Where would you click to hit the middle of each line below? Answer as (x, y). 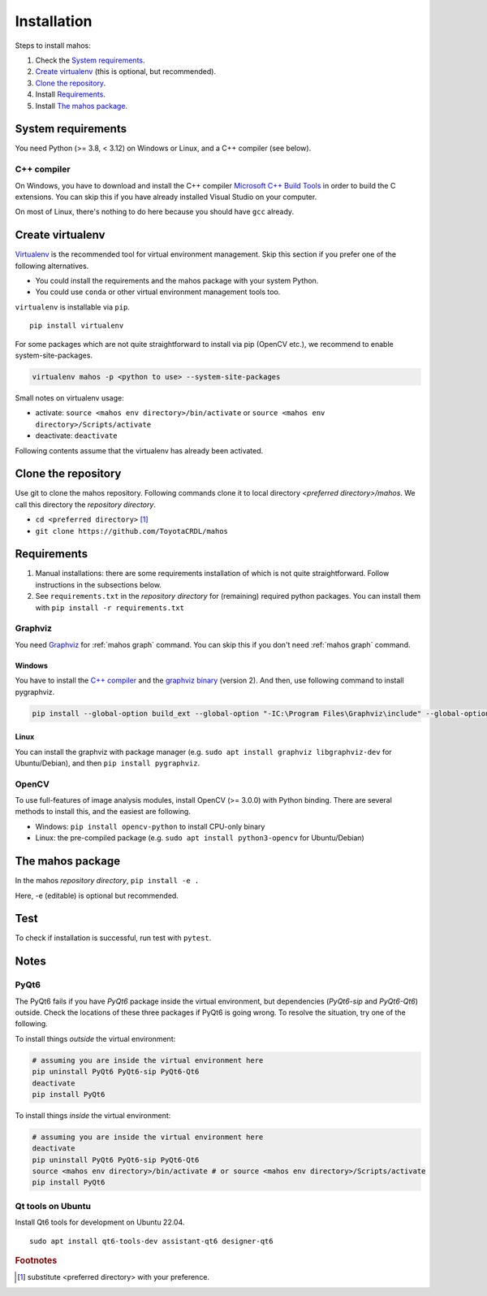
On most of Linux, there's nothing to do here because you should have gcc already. (155, 212)
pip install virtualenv (77, 326)
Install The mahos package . (82, 106)
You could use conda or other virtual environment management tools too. (158, 292)
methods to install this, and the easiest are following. (103, 812)
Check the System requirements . (90, 60)
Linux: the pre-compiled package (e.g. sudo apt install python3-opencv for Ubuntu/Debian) (200, 838)
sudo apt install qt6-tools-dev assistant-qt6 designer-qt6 (151, 1241)
